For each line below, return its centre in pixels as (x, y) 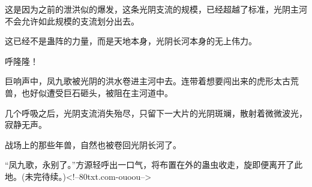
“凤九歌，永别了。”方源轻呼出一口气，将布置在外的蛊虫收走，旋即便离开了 (150, 165)
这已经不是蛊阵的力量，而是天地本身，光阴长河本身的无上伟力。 (131, 41)
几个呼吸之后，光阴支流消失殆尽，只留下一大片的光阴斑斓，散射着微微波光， (156, 113)
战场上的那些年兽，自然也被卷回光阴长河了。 (93, 144)
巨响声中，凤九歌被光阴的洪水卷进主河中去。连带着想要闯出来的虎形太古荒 (152, 81)
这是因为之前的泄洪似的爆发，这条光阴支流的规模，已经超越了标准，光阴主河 (156, 9)
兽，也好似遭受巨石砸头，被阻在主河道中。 (89, 92)
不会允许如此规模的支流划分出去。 (72, 21)
